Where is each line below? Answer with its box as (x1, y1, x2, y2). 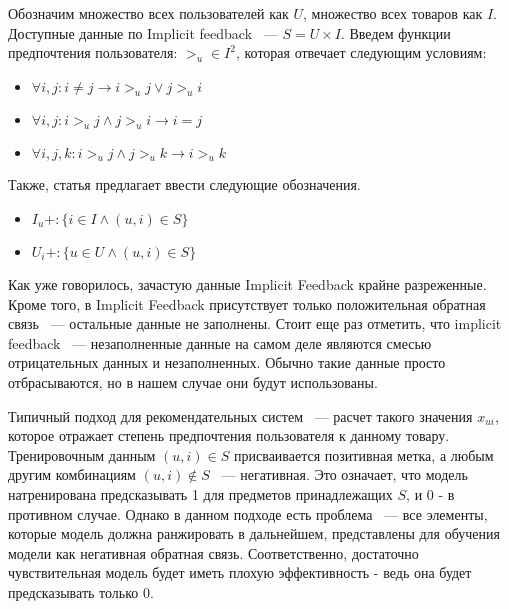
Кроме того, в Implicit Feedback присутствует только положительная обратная (8, 293, 486, 314)
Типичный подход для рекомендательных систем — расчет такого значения (8, 405, 473, 426)
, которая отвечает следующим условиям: (235, 42, 487, 63)
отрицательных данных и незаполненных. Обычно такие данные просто (8, 352, 446, 373)
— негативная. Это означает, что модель (221, 464, 468, 485)
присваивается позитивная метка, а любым (234, 444, 494, 465)
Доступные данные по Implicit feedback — (8, 22, 278, 43)
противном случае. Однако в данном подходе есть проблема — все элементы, (8, 503, 488, 524)
